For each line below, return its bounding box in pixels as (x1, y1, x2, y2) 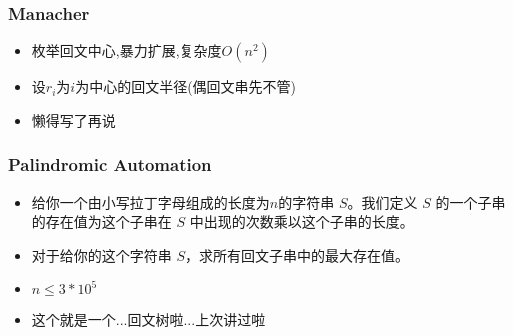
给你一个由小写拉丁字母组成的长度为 (31, 191, 270, 212)
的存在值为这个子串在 (31, 211, 172, 232)
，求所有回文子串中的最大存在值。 (185, 244, 410, 265)
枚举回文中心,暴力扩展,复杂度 (31, 40, 222, 61)
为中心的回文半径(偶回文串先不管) (75, 76, 297, 97)
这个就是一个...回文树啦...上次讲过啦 (31, 309, 266, 330)
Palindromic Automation (8, 152, 212, 177)
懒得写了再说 (31, 109, 116, 130)
